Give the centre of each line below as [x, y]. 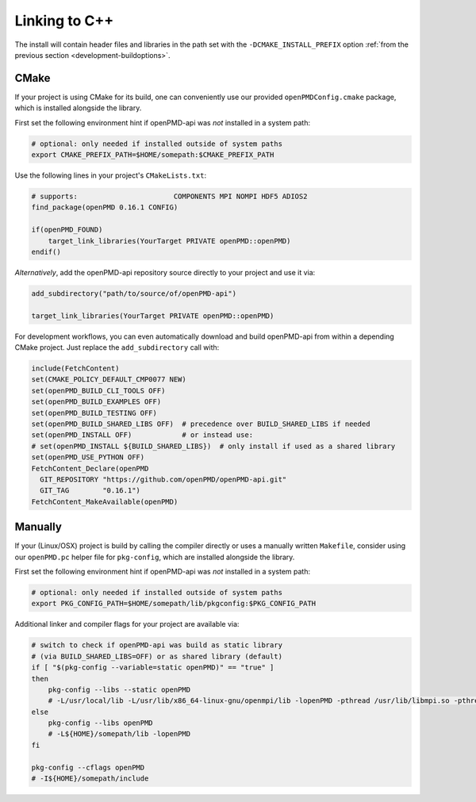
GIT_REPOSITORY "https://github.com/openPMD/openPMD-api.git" [163, 479]
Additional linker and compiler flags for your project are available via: [127, 624]
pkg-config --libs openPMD [101, 723]
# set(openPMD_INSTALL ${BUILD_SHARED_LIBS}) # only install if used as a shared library [213, 446]
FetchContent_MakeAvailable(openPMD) [105, 501]
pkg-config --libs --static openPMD [119, 689]
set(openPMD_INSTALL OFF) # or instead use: [142, 435]
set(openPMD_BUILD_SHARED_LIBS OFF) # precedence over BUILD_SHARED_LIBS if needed [201, 424]
